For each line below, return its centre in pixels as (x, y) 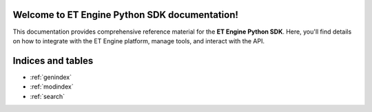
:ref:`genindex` (51, 77)
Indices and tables (53, 61)
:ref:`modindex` (52, 87)
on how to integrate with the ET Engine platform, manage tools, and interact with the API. (139, 41)
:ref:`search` (48, 96)
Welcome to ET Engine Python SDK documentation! (126, 15)
